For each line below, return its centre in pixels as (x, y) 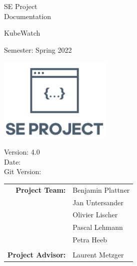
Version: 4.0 (22, 152)
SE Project (21, 6)
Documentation (27, 16)
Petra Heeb (90, 240)
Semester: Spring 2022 (38, 49)
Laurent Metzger (98, 255)
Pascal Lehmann (98, 227)
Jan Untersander (98, 202)
